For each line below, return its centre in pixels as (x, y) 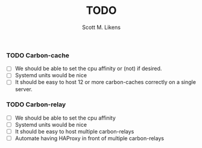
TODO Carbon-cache (38, 55)
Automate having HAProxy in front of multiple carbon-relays (90, 138)
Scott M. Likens (101, 27)
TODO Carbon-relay (36, 105)
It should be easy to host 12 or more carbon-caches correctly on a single (105, 82)
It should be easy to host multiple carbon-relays (74, 131)
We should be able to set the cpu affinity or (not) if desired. (88, 69)
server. (24, 89)
